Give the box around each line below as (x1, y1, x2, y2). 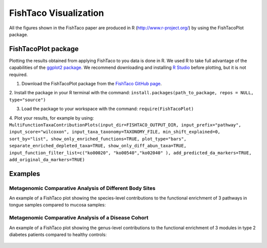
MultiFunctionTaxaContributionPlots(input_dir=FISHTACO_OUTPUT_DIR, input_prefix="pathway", (9, 122, 242, 127)
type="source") (9, 97, 46, 103)
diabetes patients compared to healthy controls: (9, 232, 107, 238)
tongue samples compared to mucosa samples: (9, 202, 106, 208)
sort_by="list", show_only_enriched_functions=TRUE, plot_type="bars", (9, 136, 187, 141)
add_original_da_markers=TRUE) (9, 157, 85, 162)
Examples (9, 169, 41, 178)
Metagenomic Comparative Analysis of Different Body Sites (9, 185, 156, 191)
